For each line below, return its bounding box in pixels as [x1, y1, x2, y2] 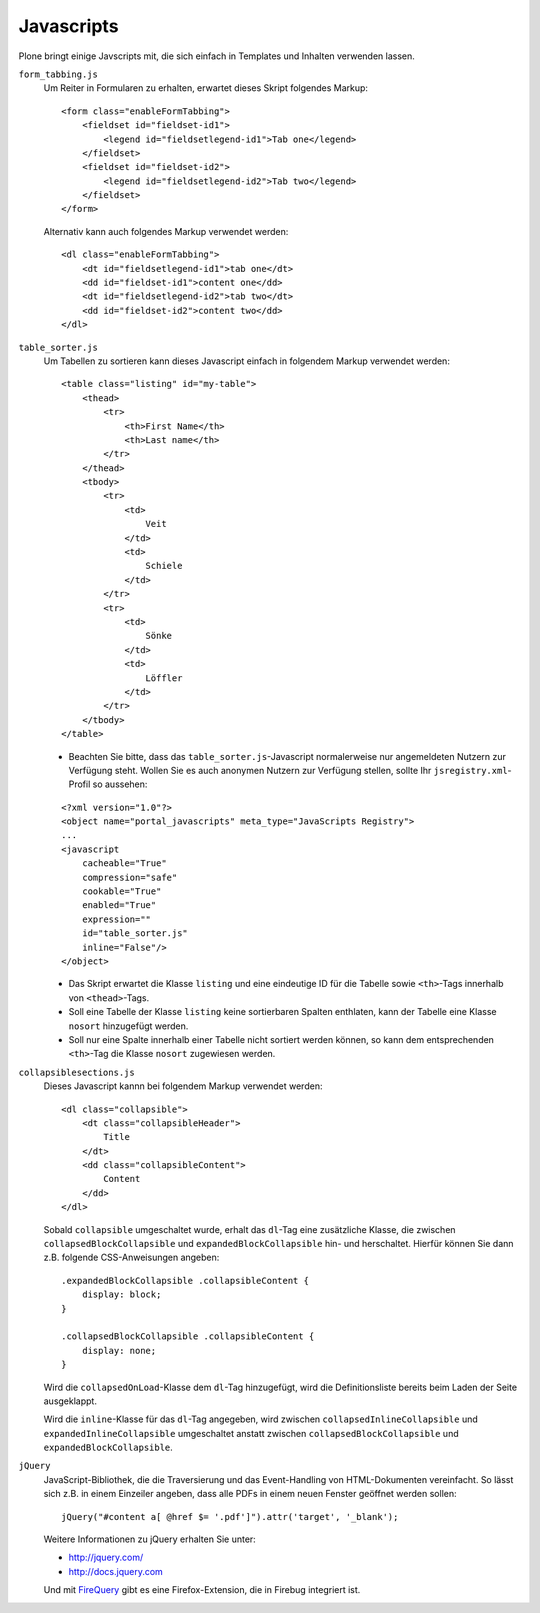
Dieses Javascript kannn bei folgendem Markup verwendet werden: [43, 1080, 323, 1092]
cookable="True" [81, 886, 162, 897]
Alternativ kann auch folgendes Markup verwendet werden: [43, 225, 289, 237]
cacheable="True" [81, 858, 167, 869]
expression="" [81, 913, 152, 925]
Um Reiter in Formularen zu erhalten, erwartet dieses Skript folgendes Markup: [43, 82, 369, 94]
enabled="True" [81, 900, 157, 911]
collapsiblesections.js [18, 1066, 135, 1078]
